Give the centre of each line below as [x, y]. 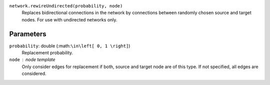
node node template [32, 60]
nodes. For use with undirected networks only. [69, 19]
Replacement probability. [47, 53]
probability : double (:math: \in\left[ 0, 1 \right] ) [70, 46]
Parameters [28, 34]
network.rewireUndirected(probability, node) [66, 6]
